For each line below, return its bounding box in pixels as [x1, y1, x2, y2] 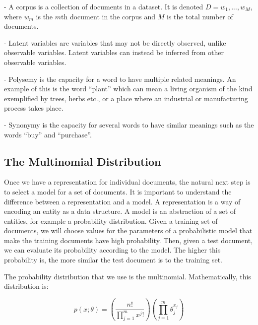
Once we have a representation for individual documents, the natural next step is [4, 177, 251, 187]
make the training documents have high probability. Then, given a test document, [4, 235, 253, 245]
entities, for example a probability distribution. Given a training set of [4, 215, 218, 226]
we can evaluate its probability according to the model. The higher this [4, 245, 221, 255]
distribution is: [4, 281, 49, 291]
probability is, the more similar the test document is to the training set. [4, 255, 222, 265]
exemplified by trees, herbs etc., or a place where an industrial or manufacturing [4, 93, 248, 103]
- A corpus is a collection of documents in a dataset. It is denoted [4, 1, 203, 11]
